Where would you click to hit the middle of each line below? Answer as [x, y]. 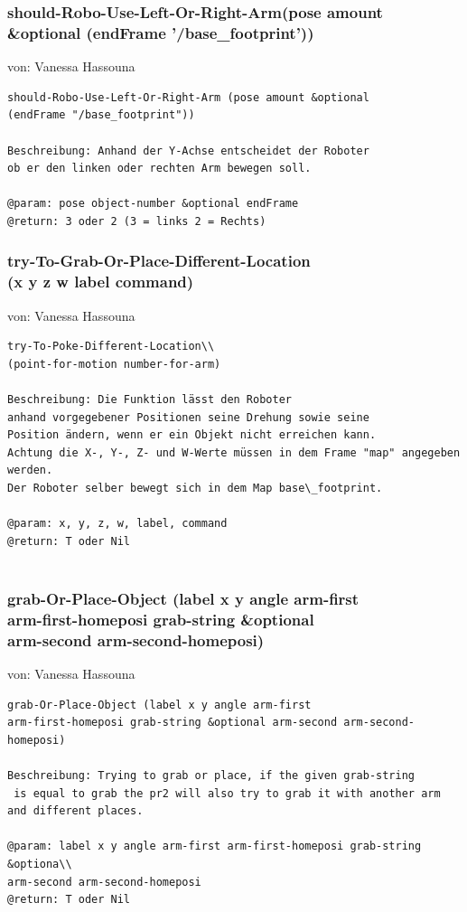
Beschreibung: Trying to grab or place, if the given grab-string [211, 775]
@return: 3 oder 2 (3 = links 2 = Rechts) [137, 221]
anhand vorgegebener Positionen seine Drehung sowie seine [188, 417]
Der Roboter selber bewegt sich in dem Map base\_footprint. [195, 488]
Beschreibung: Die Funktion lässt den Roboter [149, 400]
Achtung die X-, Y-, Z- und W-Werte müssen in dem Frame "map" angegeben [234, 452]
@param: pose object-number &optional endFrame [153, 204]
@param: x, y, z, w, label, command [117, 524]
